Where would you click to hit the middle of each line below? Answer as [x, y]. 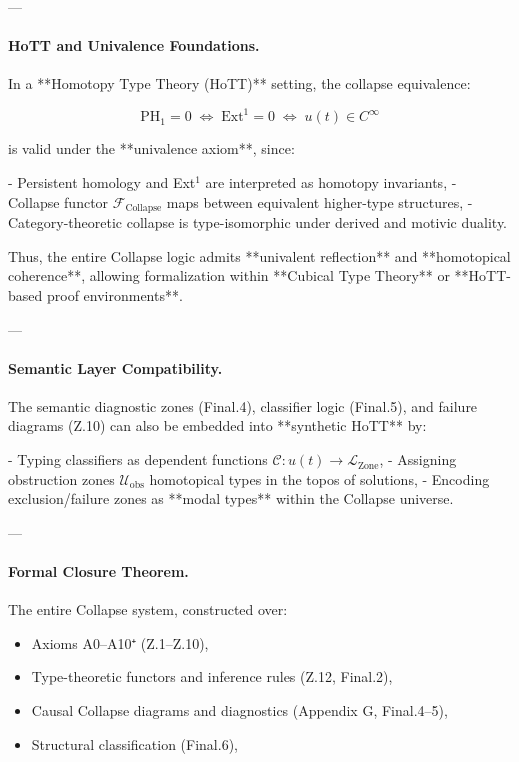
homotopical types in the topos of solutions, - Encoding [319, 478]
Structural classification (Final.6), [134, 743]
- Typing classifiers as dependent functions [138, 459]
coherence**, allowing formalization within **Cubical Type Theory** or [229, 275]
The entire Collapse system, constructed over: [148, 609]
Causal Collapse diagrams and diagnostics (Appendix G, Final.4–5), [239, 710]
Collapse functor [58, 201]
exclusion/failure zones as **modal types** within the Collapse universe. [231, 498]
